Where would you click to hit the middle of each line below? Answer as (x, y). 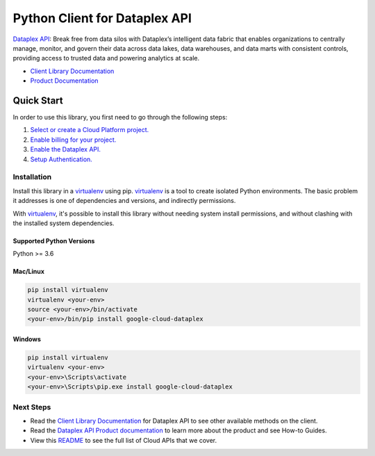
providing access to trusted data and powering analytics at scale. (106, 58)
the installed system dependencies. (64, 223)
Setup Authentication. (61, 159)
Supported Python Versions (54, 241)
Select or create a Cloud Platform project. (90, 130)
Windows (27, 339)
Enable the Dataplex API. (65, 149)
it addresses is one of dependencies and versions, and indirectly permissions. (124, 201)
